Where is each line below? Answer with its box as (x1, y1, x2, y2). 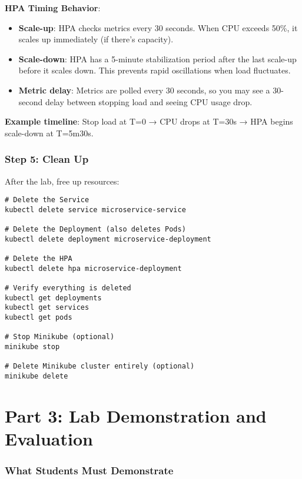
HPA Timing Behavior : (5, 2, 101, 14)
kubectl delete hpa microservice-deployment (5, 264, 182, 273)
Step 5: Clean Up (5, 152, 89, 166)
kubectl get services (5, 303, 89, 312)
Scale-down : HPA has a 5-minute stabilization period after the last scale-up (18, 52, 297, 65)
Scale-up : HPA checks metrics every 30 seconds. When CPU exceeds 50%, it (18, 21, 298, 34)
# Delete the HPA (5, 254, 72, 263)
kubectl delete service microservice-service (5, 205, 186, 214)
